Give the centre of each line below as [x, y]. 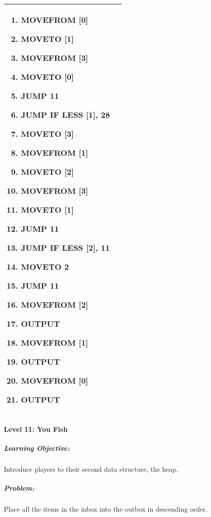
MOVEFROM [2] [55, 305]
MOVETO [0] [48, 77]
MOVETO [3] [48, 134]
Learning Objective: [37, 448]
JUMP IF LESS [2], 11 [65, 248]
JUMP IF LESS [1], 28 [65, 115]
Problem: [19, 488]
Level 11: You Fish [36, 429]
